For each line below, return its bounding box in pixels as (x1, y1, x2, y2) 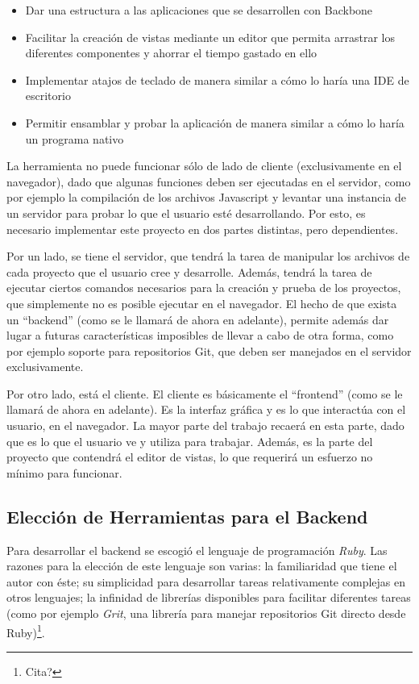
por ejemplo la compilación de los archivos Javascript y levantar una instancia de (6, 189, 407, 206)
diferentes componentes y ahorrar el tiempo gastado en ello (25, 44, 317, 61)
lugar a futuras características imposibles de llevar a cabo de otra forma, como (6, 327, 394, 344)
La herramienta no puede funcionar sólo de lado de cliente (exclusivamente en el (6, 157, 402, 174)
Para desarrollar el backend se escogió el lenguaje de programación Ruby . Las (6, 541, 388, 558)
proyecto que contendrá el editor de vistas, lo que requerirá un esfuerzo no (6, 448, 373, 465)
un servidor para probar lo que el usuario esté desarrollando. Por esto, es (6, 204, 366, 221)
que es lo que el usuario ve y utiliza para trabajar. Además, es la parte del (6, 432, 373, 449)
